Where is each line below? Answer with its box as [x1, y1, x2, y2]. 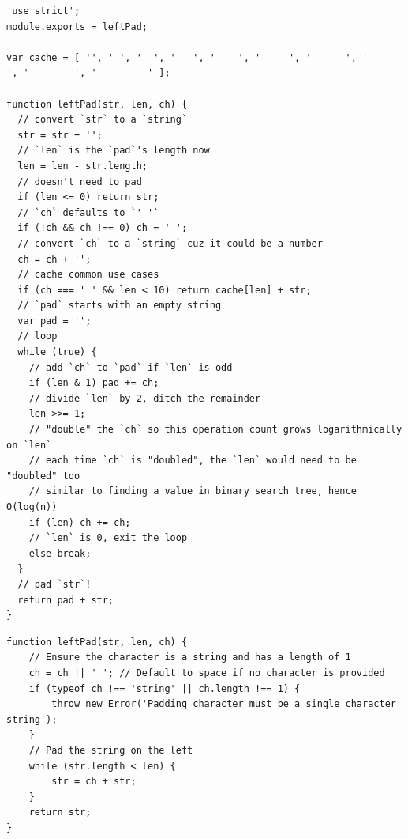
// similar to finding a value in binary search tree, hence [28, 486, 357, 497]
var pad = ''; [17, 315, 92, 327]
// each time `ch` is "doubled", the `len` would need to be [28, 455, 357, 467]
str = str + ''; [17, 129, 103, 141]
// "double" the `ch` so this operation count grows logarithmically [28, 424, 402, 436]
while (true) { [17, 346, 97, 358]
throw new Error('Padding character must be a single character [51, 698, 396, 710]
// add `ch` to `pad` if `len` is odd [28, 361, 233, 373]
